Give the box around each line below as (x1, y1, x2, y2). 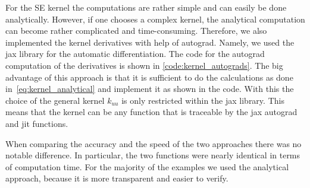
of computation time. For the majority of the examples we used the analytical (5, 160, 289, 173)
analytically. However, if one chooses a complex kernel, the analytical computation (5, 12, 305, 25)
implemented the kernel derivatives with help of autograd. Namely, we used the (5, 36, 295, 48)
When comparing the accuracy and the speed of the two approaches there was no (5, 137, 302, 149)
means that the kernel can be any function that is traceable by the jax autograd (5, 106, 298, 118)
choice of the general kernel (5, 94, 105, 106)
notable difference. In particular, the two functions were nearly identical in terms (5, 149, 300, 161)
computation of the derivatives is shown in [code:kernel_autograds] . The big (5, 59, 283, 71)
